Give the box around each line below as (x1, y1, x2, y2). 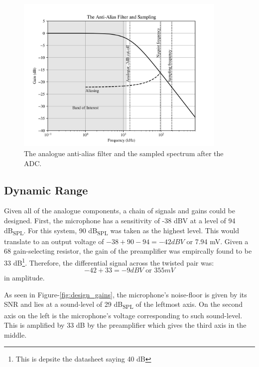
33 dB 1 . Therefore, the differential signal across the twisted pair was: (4, 256, 214, 268)
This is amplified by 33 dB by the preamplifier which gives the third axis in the (4, 320, 247, 330)
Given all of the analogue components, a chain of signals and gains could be (4, 205, 235, 216)
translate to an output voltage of (4, 236, 104, 246)
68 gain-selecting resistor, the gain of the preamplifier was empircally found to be (4, 246, 252, 256)
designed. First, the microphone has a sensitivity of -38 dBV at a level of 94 (4, 215, 236, 226)
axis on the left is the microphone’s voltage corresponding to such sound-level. (4, 310, 243, 320)
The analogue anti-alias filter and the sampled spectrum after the (24, 148, 224, 159)
